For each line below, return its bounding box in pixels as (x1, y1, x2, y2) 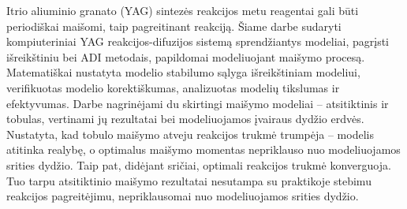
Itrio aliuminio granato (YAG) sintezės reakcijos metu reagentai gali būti (6, 2, 359, 18)
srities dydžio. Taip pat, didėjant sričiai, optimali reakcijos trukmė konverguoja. (6, 156, 391, 173)
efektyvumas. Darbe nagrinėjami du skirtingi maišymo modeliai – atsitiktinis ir (6, 95, 389, 111)
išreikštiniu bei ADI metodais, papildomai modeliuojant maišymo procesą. (6, 48, 365, 65)
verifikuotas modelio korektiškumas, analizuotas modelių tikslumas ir (6, 79, 340, 95)
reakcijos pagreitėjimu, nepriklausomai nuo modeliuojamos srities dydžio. (6, 188, 359, 204)
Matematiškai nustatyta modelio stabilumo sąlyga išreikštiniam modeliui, (6, 64, 360, 80)
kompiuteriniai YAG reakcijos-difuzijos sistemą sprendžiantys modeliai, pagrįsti (6, 33, 389, 50)
